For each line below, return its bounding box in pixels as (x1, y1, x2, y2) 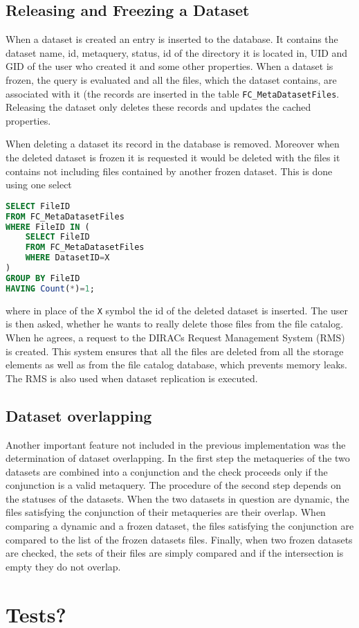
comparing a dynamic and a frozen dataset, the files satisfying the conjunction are (6, 519, 354, 533)
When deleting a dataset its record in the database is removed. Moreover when (6, 136, 340, 151)
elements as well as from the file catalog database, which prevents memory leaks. (6, 357, 347, 372)
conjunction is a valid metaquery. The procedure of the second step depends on (6, 478, 341, 492)
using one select (6, 177, 72, 192)
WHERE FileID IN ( (6, 222, 90, 232)
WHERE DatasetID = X (25, 253, 110, 263)
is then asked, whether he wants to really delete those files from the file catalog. (6, 316, 344, 331)
